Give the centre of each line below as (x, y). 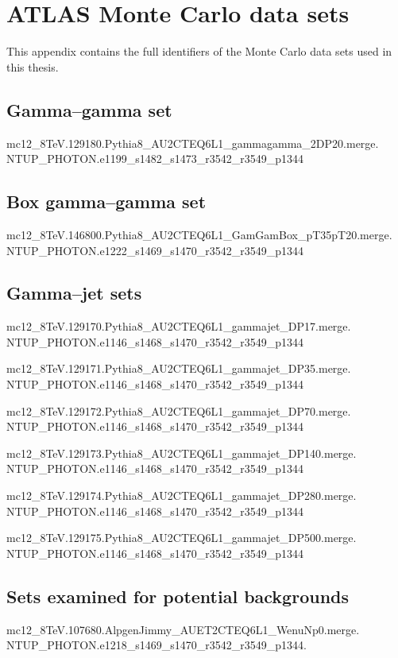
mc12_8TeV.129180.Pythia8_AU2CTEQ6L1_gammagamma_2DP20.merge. (193, 143)
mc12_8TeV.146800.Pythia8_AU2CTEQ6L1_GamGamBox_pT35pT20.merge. (199, 234)
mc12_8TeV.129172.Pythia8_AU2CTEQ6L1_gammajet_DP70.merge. (179, 410)
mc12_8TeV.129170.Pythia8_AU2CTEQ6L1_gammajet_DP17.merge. (179, 326)
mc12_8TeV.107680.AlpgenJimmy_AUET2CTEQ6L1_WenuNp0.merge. (183, 629)
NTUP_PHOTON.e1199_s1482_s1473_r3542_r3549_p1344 (155, 159)
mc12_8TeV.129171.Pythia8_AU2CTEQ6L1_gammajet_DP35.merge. (179, 368)
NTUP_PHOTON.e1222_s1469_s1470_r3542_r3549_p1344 (155, 250)
